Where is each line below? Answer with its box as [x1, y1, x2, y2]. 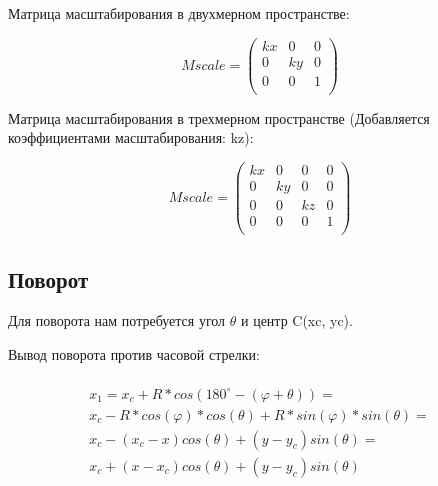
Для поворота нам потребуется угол [8, 310, 226, 331]
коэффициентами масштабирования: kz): [8, 127, 254, 148]
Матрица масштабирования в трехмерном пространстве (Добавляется [8, 107, 430, 128]
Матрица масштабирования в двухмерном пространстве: [8, 3, 350, 23]
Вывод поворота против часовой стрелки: [8, 343, 260, 364]
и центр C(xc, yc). [240, 310, 353, 331]
